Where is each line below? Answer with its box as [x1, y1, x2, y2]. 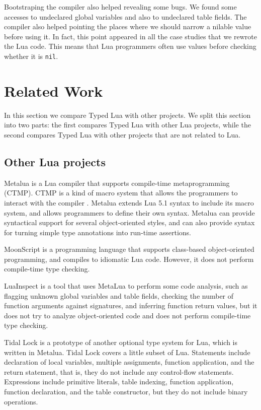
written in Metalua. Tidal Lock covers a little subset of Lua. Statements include [4, 347, 250, 357]
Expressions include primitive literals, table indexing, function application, [4, 376, 234, 387]
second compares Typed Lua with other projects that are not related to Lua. [4, 129, 241, 140]
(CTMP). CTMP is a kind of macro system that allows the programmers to [4, 187, 238, 198]
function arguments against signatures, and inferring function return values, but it [4, 300, 257, 311]
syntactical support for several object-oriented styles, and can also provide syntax [4, 217, 255, 228]
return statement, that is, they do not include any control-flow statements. [4, 366, 234, 377]
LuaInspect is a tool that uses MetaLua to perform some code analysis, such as [4, 281, 248, 291]
